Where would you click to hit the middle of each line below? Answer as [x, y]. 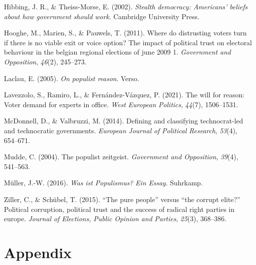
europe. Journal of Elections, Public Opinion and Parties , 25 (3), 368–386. [115, 219]
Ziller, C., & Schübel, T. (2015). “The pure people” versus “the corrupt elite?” [122, 199]
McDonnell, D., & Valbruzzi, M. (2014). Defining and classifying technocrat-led [124, 121]
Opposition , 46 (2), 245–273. [45, 61]
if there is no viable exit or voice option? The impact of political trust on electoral [128, 42]
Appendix [38, 252]
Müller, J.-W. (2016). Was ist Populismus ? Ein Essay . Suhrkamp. [103, 183]
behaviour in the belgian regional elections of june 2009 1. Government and [117, 52]
